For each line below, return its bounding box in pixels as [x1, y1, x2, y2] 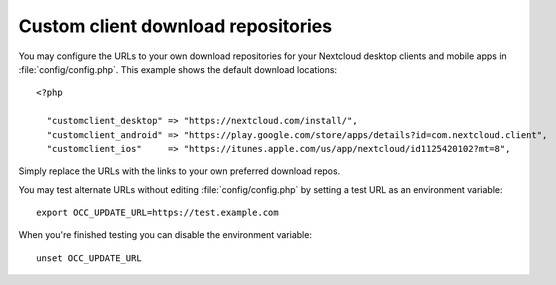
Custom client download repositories [18, 15, 333, 37]
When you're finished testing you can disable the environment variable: [18, 229, 312, 241]
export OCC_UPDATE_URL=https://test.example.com [36, 207, 279, 219]
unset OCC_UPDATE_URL [36, 252, 142, 264]
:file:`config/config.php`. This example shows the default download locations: [18, 63, 338, 75]
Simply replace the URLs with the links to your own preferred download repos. [18, 165, 341, 177]
